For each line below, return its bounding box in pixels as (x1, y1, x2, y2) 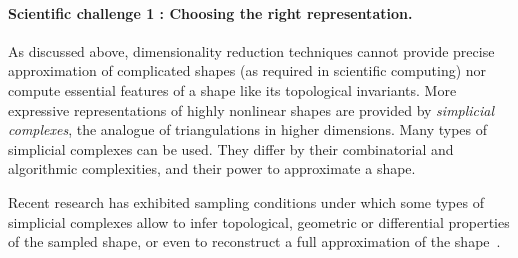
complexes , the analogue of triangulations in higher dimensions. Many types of (8, 119, 488, 140)
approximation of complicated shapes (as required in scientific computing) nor (8, 60, 487, 81)
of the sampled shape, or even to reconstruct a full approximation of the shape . (8, 231, 501, 252)
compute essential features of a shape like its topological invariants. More (8, 79, 457, 100)
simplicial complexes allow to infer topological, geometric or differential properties (8, 211, 510, 232)
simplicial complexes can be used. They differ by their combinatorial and (8, 138, 454, 159)
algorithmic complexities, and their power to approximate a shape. (8, 158, 416, 179)
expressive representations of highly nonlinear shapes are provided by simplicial (8, 99, 495, 120)
